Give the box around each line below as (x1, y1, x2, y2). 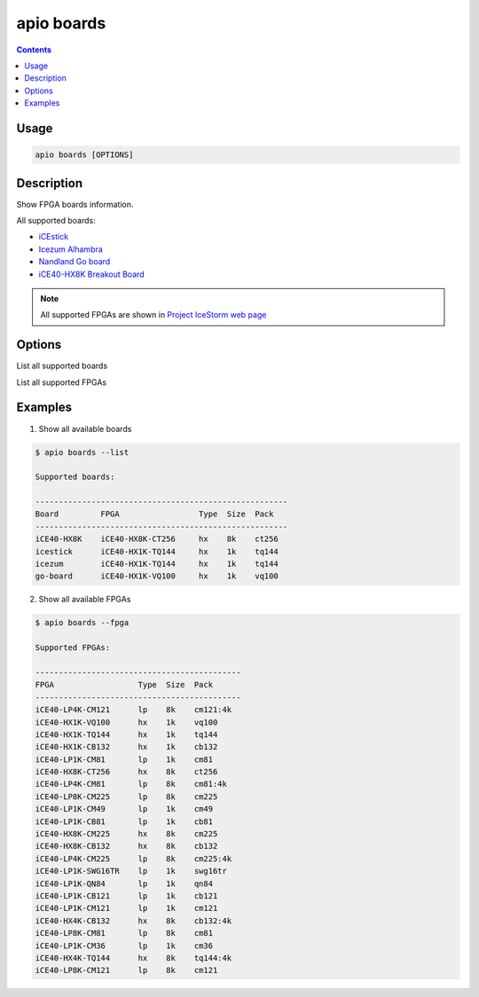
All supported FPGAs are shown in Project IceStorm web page (40, 310, 267, 320)
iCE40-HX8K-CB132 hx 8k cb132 (35, 841, 218, 852)
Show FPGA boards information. (16, 199, 134, 209)
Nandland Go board (38, 256, 111, 267)
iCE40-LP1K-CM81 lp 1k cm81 (35, 754, 213, 765)
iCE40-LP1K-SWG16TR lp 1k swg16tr (35, 866, 228, 876)
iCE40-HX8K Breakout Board (38, 269, 145, 279)
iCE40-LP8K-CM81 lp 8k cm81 (35, 928, 213, 938)
